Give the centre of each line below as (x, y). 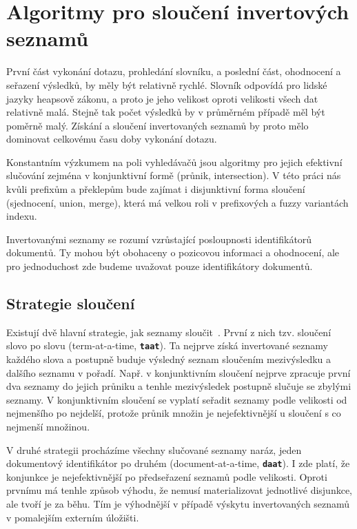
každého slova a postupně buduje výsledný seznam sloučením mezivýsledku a (169, 359)
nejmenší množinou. (48, 427)
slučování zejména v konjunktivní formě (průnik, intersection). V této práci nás (174, 175)
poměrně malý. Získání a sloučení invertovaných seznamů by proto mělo (157, 125)
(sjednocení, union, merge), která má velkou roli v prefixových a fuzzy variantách (177, 202)
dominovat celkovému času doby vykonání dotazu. (112, 139)
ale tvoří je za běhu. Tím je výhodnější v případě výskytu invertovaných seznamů (178, 504)
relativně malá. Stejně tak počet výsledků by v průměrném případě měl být (166, 112)
